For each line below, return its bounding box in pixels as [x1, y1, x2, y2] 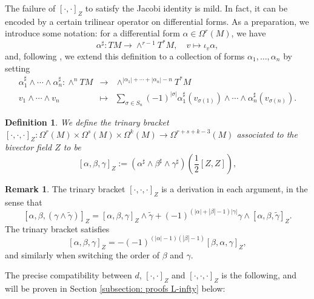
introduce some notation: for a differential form [5, 27, 180, 39]
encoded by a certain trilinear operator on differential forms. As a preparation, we [5, 15, 309, 27]
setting [5, 61, 30, 74]
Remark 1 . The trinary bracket [5, 183, 125, 195]
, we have [231, 27, 266, 39]
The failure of [5, 2, 56, 14]
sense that [5, 195, 42, 208]
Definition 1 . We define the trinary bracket [5, 116, 169, 129]
